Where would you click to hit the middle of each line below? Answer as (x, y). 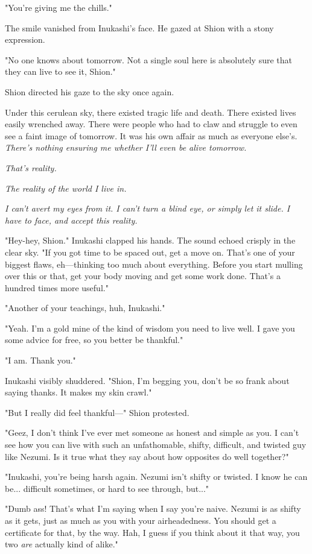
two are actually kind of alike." (62, 544)
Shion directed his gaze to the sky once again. (90, 91)
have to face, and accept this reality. (71, 220)
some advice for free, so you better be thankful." (94, 340)
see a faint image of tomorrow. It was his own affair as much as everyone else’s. (151, 135)
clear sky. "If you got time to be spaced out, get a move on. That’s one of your (150, 252)
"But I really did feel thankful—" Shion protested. (97, 412)
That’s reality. (31, 167)
